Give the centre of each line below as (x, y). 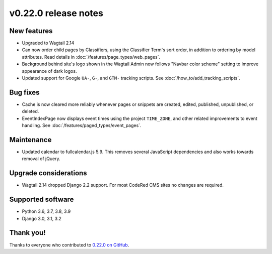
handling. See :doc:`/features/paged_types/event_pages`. (82, 125)
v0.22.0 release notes (56, 13)
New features (31, 31)
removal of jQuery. (41, 159)
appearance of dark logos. (49, 71)
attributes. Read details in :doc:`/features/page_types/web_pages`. (91, 57)
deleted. (30, 111)
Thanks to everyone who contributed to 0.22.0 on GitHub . (69, 245)
